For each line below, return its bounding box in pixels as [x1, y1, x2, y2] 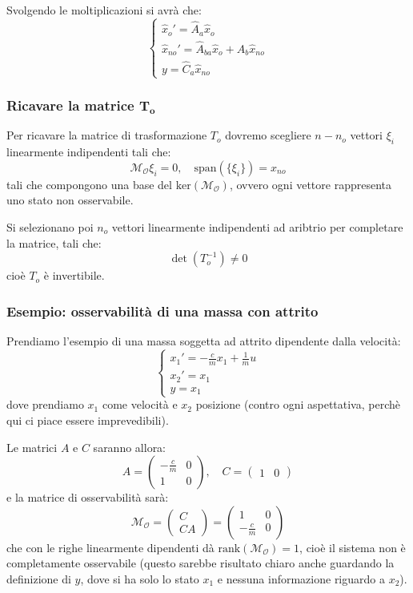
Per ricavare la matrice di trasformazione [6, 127, 207, 143]
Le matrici [6, 438, 58, 455]
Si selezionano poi [6, 219, 94, 236]
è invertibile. [43, 267, 105, 284]
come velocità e [102, 396, 178, 413]
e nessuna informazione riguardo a [217, 571, 385, 587]
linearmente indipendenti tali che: [6, 143, 171, 160]
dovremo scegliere [225, 127, 311, 143]
